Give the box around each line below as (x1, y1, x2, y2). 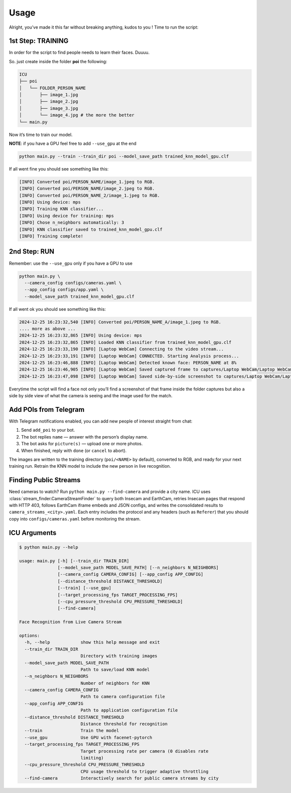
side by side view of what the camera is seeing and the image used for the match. (9, 393, 173, 399)
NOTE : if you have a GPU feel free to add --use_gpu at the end (9, 140, 137, 146)
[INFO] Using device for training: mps (19, 213, 114, 219)
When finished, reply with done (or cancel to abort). (21, 447, 127, 454)
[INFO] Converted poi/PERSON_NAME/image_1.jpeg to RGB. (19, 179, 155, 185)
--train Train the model (24, 728, 119, 733)
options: (19, 633, 40, 638)
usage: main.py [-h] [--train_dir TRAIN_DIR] (19, 558, 129, 563)
